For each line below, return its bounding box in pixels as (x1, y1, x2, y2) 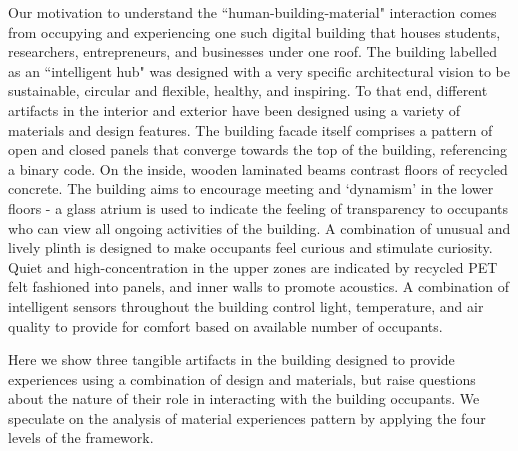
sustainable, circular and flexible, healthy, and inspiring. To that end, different (8, 80, 488, 101)
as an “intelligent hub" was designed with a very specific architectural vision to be (8, 60, 510, 81)
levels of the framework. (8, 427, 154, 448)
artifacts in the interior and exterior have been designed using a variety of (8, 99, 460, 120)
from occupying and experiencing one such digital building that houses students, (8, 21, 501, 42)
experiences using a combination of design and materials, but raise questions (8, 368, 476, 389)
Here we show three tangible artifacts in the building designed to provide (8, 349, 455, 370)
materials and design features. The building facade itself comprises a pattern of (8, 119, 493, 140)
